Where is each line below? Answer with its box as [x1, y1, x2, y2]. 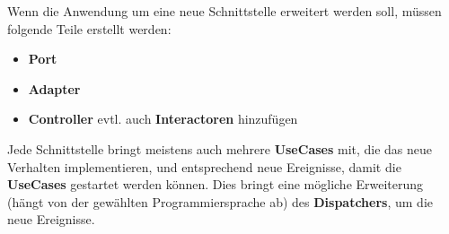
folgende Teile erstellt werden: [7, 19, 172, 38]
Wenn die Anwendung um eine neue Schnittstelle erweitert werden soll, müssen [7, 2, 442, 20]
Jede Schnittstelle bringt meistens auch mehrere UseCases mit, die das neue [7, 139, 433, 158]
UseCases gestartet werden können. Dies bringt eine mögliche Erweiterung [7, 175, 424, 194]
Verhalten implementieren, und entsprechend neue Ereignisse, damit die [7, 157, 401, 176]
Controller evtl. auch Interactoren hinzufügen [28, 109, 298, 128]
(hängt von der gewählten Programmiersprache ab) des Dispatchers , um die [7, 192, 434, 211]
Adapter [28, 79, 81, 98]
